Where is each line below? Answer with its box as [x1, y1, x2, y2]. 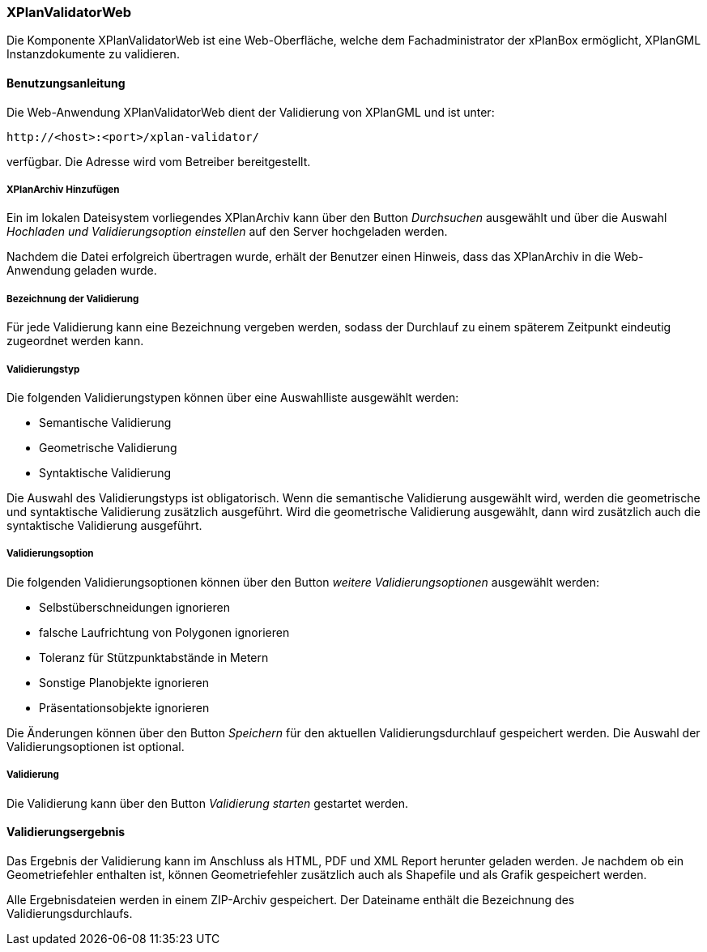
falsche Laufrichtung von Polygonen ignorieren [39, 625, 290, 639]
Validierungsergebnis [6, 825, 126, 839]
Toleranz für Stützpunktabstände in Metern [39, 650, 269, 664]
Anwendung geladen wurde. [6, 263, 157, 278]
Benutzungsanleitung [6, 75, 126, 90]
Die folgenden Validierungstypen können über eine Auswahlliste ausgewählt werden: [6, 390, 459, 404]
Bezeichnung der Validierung [6, 292, 139, 305]
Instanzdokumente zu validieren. [6, 47, 180, 62]
